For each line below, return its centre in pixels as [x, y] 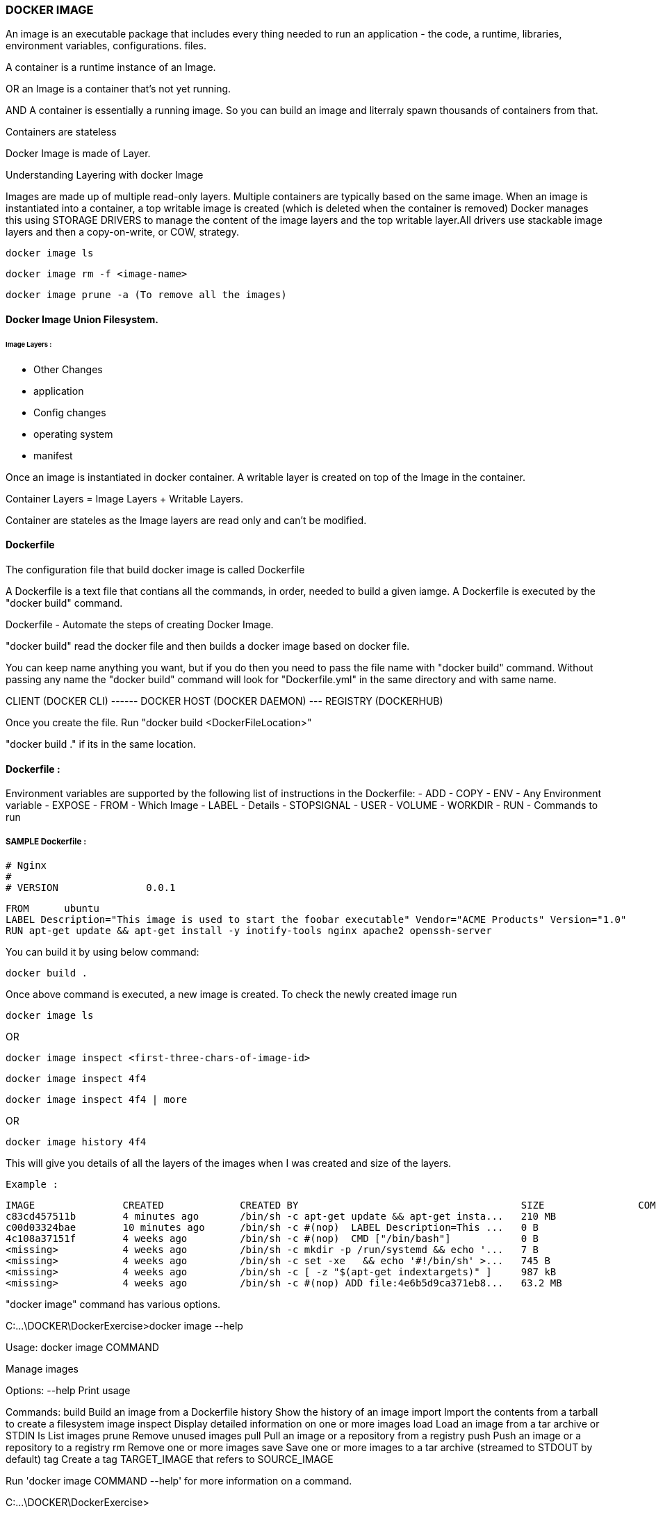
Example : [32, 1184]
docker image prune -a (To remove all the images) [146, 295]
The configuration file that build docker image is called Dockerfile [155, 569]
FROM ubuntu [52, 908]
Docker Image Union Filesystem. [82, 319]
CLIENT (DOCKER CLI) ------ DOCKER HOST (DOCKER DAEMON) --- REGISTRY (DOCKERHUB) [224, 701]
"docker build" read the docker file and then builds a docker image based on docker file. [208, 646]
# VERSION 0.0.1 [91, 887]
